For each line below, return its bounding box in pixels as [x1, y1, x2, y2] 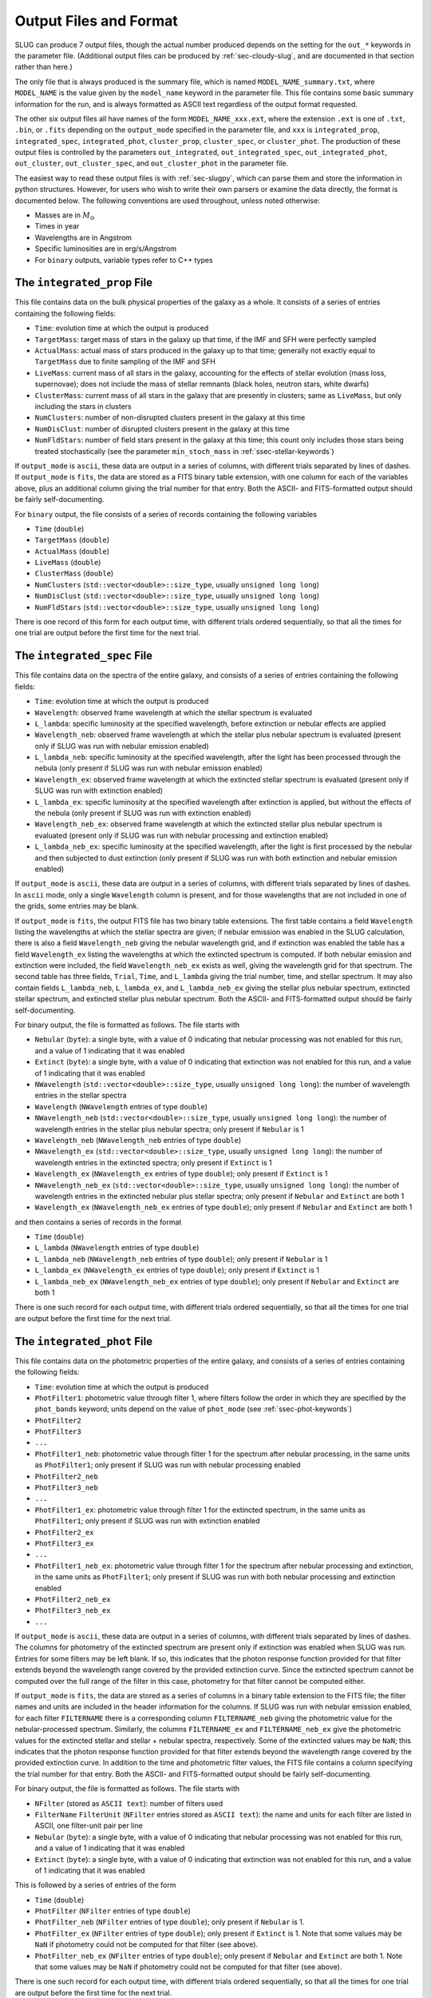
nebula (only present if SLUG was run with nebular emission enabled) [34, 763, 263, 773]
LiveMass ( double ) [34, 558, 101, 567]
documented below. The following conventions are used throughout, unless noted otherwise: [14, 196, 321, 205]
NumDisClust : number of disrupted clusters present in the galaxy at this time [34, 424, 290, 433]
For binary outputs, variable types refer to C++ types [34, 255, 213, 265]
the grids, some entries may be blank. [14, 901, 139, 911]
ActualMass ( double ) [34, 546, 110, 555]
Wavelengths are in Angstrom [34, 233, 132, 242]
